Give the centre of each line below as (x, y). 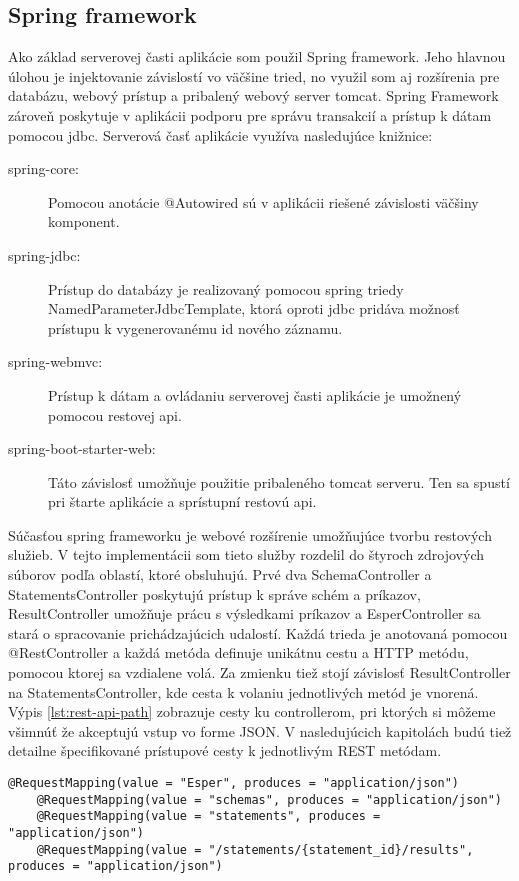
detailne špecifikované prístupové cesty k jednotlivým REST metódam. (225, 750)
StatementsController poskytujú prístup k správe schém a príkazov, (214, 593)
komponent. (84, 221)
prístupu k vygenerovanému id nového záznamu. (195, 327)
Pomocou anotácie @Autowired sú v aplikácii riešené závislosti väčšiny (263, 201)
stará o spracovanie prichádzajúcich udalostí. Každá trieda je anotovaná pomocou (258, 632)
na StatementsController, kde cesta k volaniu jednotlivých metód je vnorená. (243, 691)
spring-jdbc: (44, 254)
